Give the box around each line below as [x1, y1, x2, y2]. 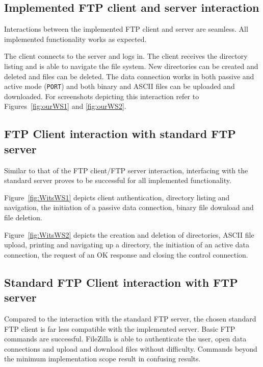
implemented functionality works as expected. [4, 33, 147, 44]
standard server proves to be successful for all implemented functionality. [4, 175, 231, 186]
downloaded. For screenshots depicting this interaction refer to [4, 90, 199, 101]
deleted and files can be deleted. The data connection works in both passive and [4, 71, 254, 81]
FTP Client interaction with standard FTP [4, 126, 236, 142]
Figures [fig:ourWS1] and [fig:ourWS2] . [4, 101, 126, 111]
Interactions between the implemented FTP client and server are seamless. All [4, 24, 248, 34]
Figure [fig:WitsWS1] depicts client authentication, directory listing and [4, 192, 230, 202]
